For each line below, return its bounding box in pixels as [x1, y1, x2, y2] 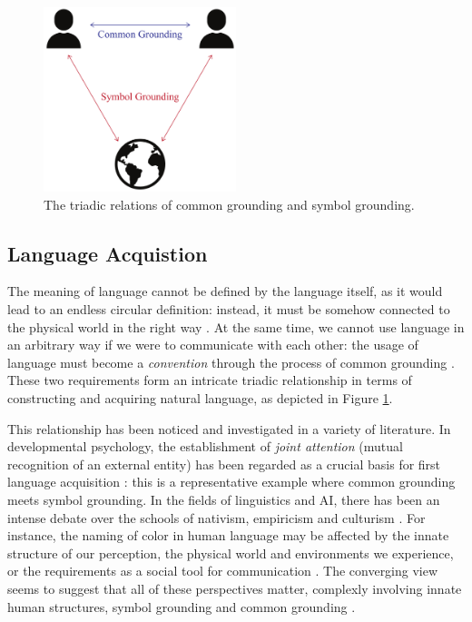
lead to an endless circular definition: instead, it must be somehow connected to [7, 300, 450, 319]
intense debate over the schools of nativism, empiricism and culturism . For [7, 508, 426, 527]
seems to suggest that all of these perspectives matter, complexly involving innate [7, 578, 462, 597]
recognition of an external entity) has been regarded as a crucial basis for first [7, 454, 441, 473]
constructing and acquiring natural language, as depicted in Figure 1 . [7, 389, 393, 408]
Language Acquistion [7, 239, 208, 267]
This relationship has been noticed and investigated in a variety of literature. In [7, 419, 451, 438]
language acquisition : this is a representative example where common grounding [7, 472, 456, 491]
